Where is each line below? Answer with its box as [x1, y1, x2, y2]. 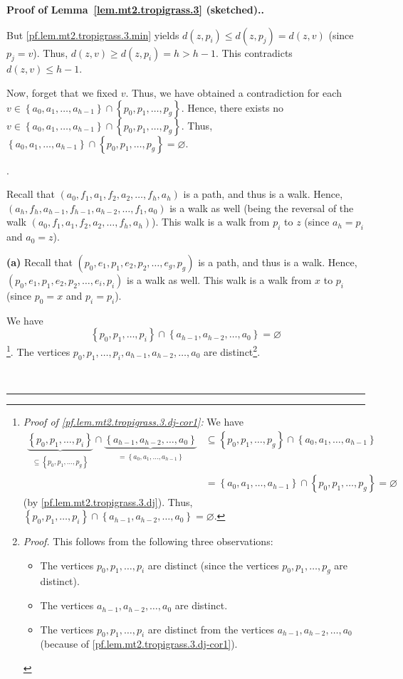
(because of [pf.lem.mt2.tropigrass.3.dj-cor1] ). [40, 636, 238, 651]
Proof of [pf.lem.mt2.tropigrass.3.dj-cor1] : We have [23, 414, 244, 429]
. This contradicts [215, 45, 293, 60]
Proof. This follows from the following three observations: [23, 534, 273, 549]
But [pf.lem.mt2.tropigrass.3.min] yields [6, 27, 179, 42]
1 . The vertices [6, 342, 70, 359]
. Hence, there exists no [181, 100, 284, 115]
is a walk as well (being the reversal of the [169, 200, 354, 215]
